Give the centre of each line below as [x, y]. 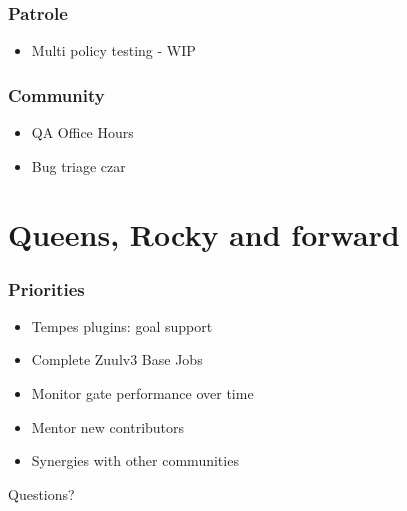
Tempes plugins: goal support [122, 325]
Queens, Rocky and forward [204, 234]
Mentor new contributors [108, 426]
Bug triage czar [78, 165]
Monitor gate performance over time [142, 393]
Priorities [46, 288]
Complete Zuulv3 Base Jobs [117, 359]
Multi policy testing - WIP [113, 50]
